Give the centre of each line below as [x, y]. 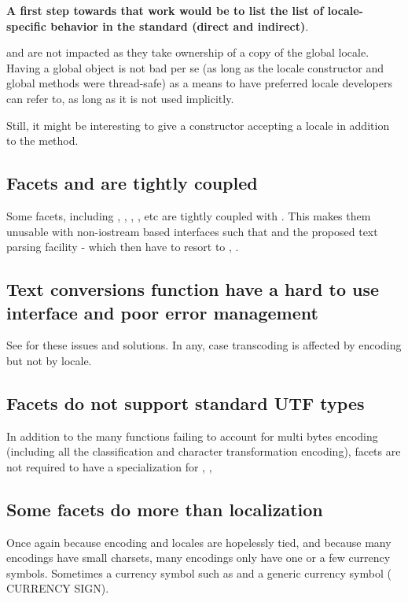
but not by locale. [49, 360]
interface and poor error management [162, 312]
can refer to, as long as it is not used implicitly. [120, 98]
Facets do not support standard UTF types [186, 403]
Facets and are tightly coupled [132, 183]
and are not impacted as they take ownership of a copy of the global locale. [188, 52]
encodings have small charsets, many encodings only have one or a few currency [198, 558]
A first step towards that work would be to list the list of [165, 10]
